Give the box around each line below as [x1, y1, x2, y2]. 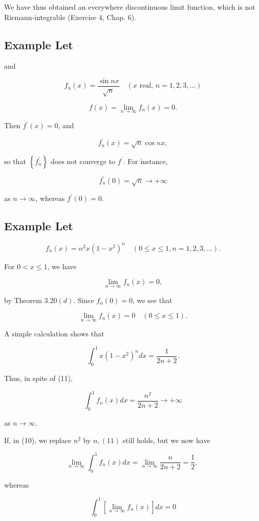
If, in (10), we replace [4, 434, 72, 445]
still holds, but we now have [122, 434, 210, 445]
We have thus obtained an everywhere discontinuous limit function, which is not [4, 2, 255, 12]
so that [4, 155, 26, 166]
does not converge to [50, 155, 116, 166]
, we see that [133, 294, 172, 305]
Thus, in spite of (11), [4, 373, 73, 384]
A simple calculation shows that [4, 328, 104, 339]
